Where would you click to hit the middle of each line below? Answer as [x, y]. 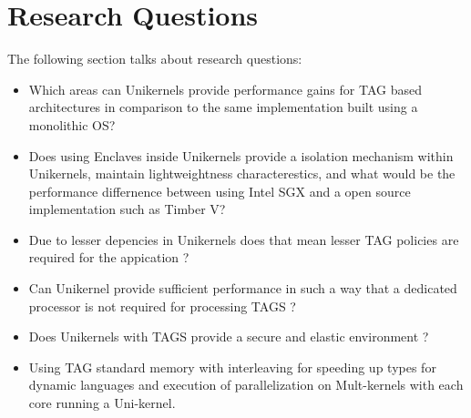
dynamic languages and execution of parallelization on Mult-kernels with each [246, 385]
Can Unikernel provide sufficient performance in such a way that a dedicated [243, 288]
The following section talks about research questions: [155, 59]
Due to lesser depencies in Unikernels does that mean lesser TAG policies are [244, 239]
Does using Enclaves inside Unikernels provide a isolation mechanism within [241, 155]
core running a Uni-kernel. [102, 403]
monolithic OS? [72, 124]
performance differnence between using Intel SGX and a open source [220, 191]
